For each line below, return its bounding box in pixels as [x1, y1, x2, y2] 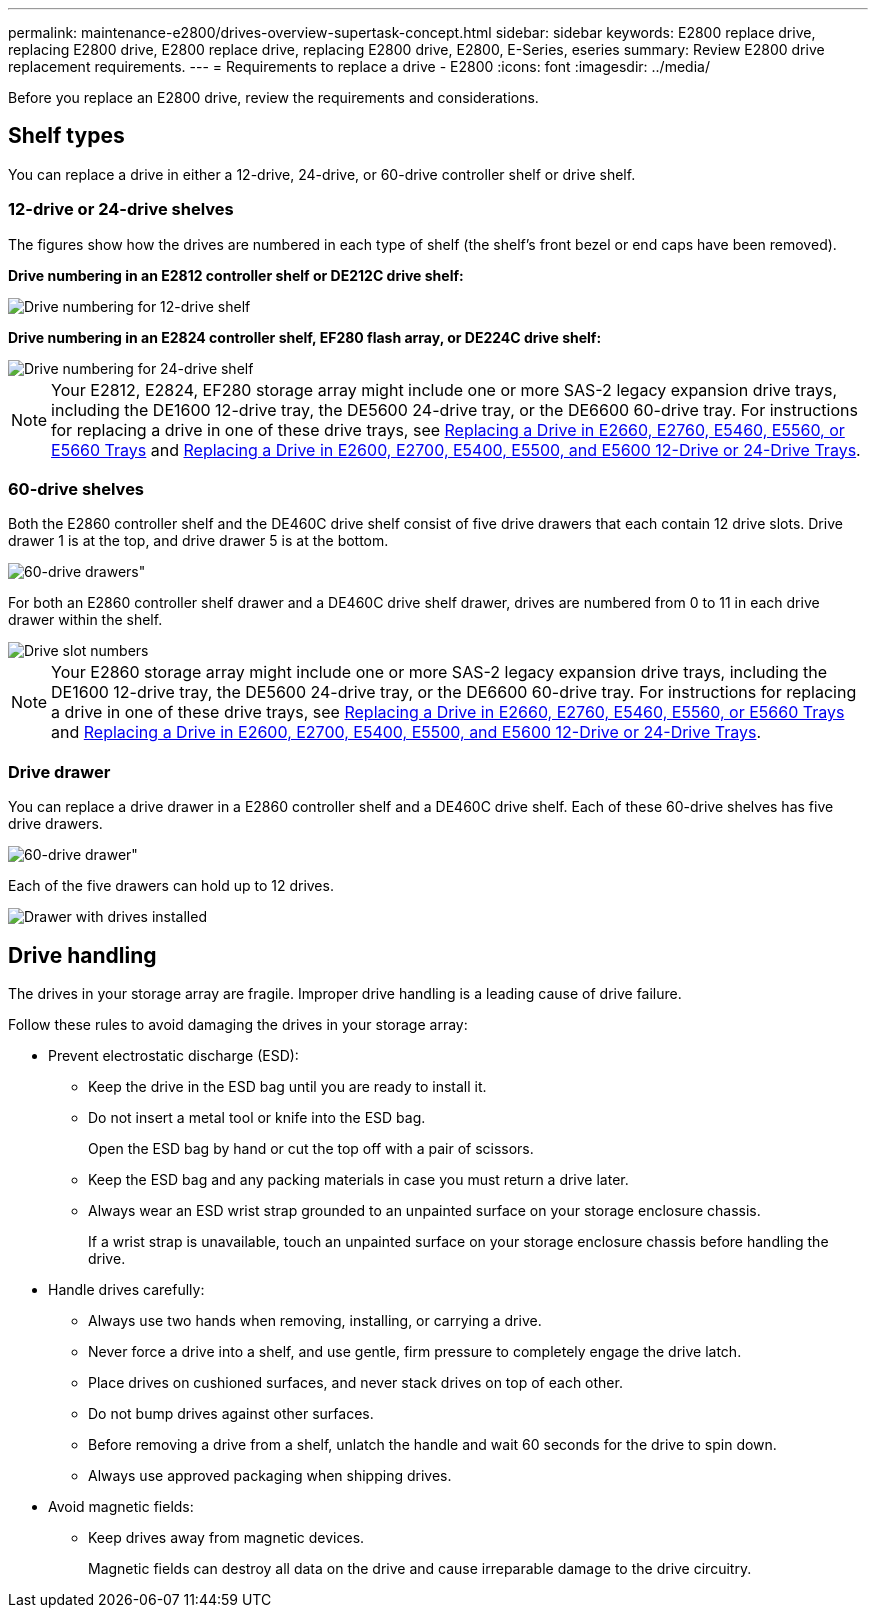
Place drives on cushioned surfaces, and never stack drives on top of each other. [88, 1373, 623, 1391]
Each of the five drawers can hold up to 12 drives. [8, 877, 334, 895]
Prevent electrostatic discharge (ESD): [48, 1046, 299, 1064]
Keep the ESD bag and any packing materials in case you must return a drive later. [88, 1170, 629, 1188]
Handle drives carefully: [48, 1280, 205, 1298]
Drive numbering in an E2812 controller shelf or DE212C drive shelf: [8, 266, 464, 284]
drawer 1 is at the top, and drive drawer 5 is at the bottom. [8, 532, 389, 550]
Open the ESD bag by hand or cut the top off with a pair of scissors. [88, 1139, 534, 1157]
